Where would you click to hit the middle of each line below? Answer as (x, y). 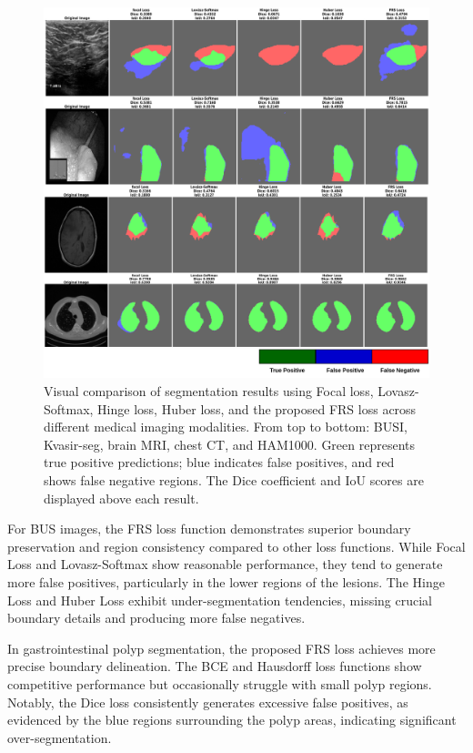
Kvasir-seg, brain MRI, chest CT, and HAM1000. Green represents (230, 444)
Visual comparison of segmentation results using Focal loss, (209, 391)
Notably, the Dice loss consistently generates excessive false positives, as (208, 702)
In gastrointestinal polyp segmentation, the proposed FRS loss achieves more (221, 648)
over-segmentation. (60, 737)
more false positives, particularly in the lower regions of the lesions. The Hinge (226, 581)
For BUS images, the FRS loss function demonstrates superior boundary (209, 529)
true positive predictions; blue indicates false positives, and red (219, 462)
